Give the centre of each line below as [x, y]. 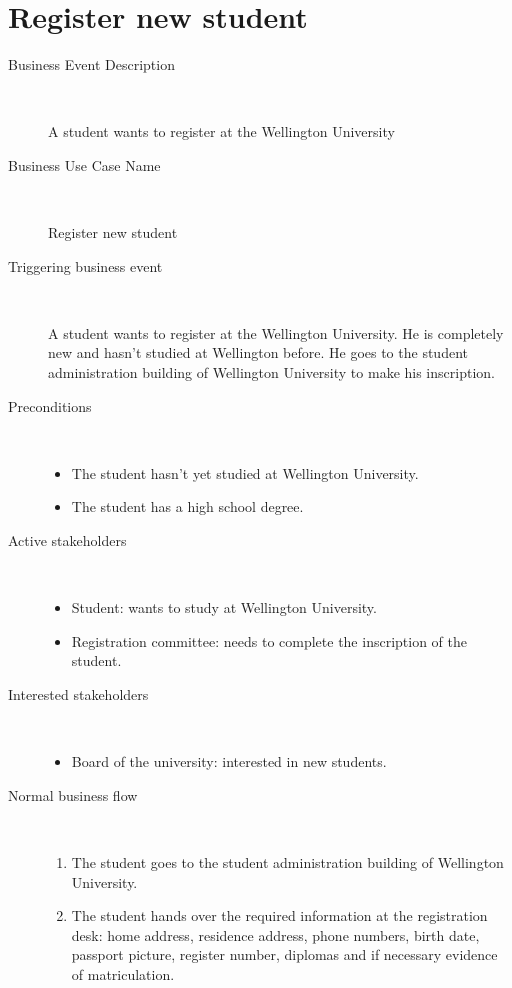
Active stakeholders [67, 540]
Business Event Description [91, 64]
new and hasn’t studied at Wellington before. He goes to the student [258, 352]
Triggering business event [85, 265]
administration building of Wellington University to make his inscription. [271, 372]
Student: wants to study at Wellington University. [224, 607]
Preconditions [50, 405]
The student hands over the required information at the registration [279, 915]
